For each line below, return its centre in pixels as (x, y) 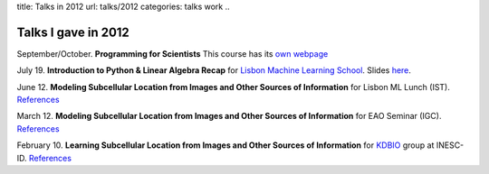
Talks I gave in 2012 (73, 32)
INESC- (450, 145)
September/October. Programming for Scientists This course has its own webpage (173, 53)
